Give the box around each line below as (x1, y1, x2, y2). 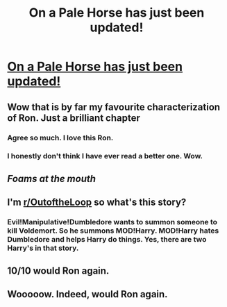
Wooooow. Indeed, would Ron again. (7, 288, 168, 300)
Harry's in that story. (7, 243, 79, 253)
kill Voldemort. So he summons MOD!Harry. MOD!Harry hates (7, 226, 219, 235)
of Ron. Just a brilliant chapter (7, 112, 140, 124)
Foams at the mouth (7, 172, 96, 185)
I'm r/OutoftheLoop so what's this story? (7, 197, 187, 208)
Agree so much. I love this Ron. (7, 133, 114, 142)
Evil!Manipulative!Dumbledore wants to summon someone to (7, 217, 217, 227)
